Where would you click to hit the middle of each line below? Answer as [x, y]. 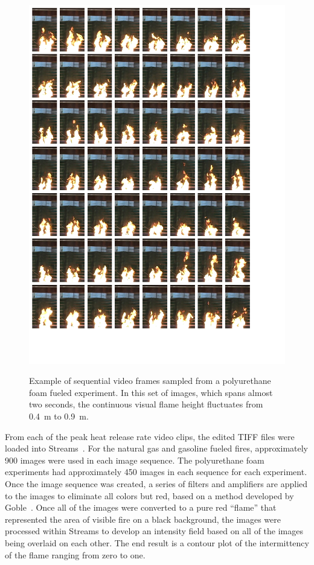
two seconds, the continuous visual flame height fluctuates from [146, 404]
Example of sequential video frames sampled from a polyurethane [150, 381]
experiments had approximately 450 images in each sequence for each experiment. [156, 472]
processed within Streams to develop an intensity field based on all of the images [154, 531]
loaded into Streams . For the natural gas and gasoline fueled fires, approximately [157, 448]
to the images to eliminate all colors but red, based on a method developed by [149, 495]
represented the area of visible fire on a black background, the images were [143, 519]
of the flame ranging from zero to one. [75, 554]
